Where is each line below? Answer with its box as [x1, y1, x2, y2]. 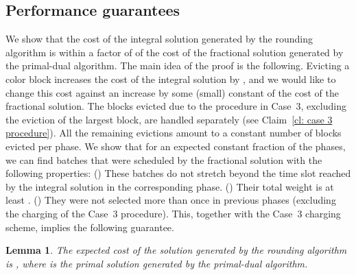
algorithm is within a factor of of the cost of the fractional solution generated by [5, 45, 344, 59]
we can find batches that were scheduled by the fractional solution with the [5, 152, 322, 167]
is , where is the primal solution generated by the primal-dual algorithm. [5, 256, 308, 270]
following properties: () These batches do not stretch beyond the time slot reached [5, 166, 351, 180]
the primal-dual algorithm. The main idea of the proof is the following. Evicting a [5, 58, 350, 73]
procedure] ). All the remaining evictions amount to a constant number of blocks [5, 125, 342, 140]
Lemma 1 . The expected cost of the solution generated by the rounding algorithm [5, 243, 347, 257]
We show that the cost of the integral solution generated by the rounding [5, 32, 313, 46]
